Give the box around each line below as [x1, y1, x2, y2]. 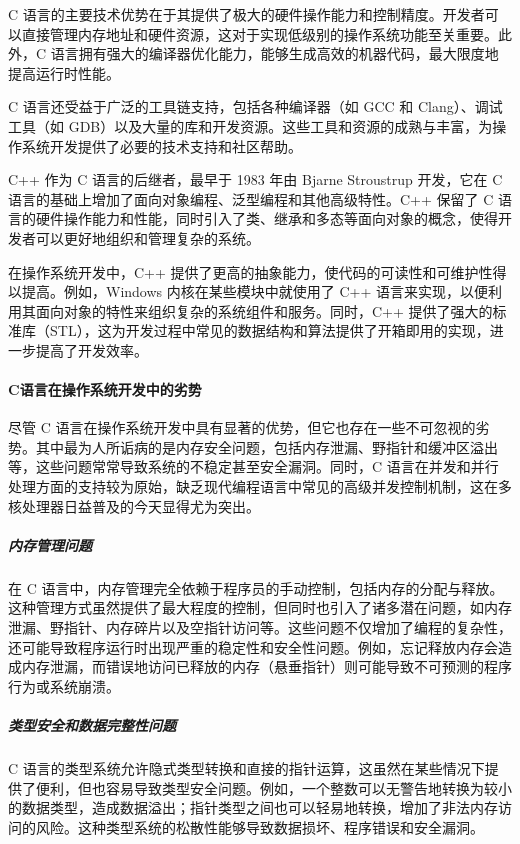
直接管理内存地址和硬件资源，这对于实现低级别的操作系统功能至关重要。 [21, 23, 498, 44]
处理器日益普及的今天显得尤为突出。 [21, 495, 260, 516]
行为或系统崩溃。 [8, 675, 120, 696]
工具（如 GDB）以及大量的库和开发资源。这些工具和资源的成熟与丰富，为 [8, 115, 493, 136]
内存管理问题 [8, 534, 92, 555]
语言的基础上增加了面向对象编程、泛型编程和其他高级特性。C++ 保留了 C [8, 188, 494, 209]
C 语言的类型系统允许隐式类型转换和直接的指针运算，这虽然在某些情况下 [8, 757, 485, 778]
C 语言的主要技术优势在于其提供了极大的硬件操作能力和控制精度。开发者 [8, 4, 485, 24]
